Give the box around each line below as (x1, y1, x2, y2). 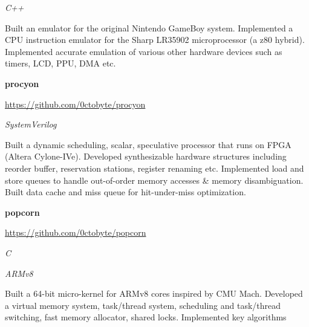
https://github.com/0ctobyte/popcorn (5, 226, 146, 239)
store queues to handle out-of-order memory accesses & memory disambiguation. (5, 173, 304, 186)
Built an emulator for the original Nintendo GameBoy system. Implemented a (5, 21, 293, 34)
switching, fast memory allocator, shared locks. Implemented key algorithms (5, 311, 287, 323)
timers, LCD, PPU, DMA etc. (5, 57, 116, 70)
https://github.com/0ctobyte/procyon (5, 97, 146, 110)
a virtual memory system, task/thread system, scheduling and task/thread (5, 299, 281, 311)
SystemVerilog (5, 118, 57, 131)
